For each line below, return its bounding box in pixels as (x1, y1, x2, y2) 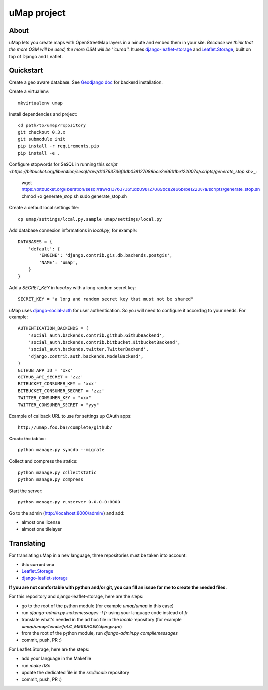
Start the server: (9, 488, 43, 494)
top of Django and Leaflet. (9, 53, 63, 59)
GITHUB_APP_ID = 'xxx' (18, 367, 73, 373)
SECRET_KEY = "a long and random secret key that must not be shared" (18, 296, 194, 302)
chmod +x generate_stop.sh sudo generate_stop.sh (21, 193, 127, 199)
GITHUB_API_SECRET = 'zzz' (18, 375, 84, 380)
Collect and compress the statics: (9, 458, 78, 464)
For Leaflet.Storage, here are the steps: (9, 646, 89, 652)
